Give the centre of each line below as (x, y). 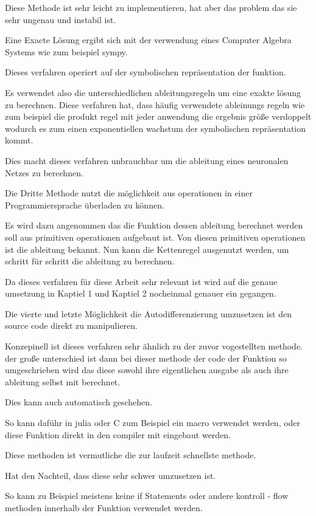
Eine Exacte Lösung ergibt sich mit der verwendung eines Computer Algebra (148, 40)
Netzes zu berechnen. (44, 172)
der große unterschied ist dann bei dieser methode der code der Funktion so (146, 358)
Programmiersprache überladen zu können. (85, 205)
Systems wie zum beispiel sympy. (66, 51)
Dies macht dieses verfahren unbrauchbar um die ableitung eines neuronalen (147, 160)
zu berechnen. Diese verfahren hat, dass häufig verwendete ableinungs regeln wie (155, 104)
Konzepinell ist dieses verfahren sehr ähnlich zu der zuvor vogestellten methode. (154, 346)
